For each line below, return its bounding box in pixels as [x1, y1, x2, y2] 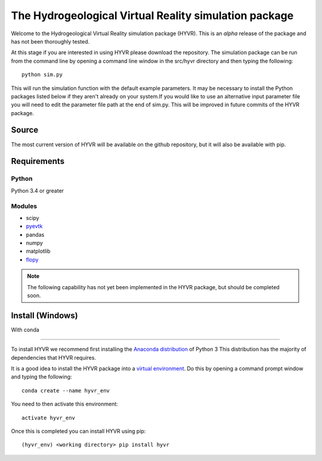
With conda [11, 326, 40, 333]
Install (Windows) [11, 310, 78, 320]
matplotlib [26, 247, 51, 255]
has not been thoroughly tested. [11, 38, 90, 45]
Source [11, 125, 39, 135]
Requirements [11, 156, 65, 166]
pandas [26, 231, 45, 238]
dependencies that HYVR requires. [11, 354, 97, 361]
